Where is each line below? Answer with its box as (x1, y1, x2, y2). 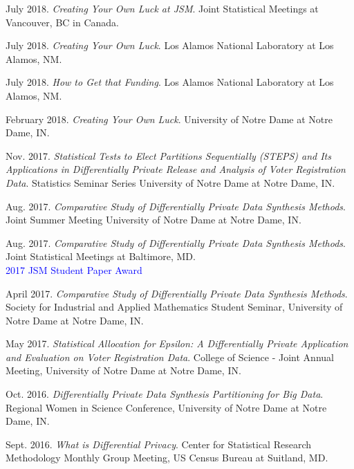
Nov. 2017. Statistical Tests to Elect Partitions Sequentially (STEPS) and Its (6, 148, 331, 163)
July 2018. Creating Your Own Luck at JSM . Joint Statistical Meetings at (6, 1, 319, 15)
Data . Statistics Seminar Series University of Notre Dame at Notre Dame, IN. (6, 175, 335, 190)
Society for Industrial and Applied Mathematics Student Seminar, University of (6, 300, 343, 314)
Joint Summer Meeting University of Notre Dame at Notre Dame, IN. (6, 212, 301, 227)
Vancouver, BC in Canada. (6, 15, 119, 29)
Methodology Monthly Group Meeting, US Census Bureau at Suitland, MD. (6, 450, 328, 465)
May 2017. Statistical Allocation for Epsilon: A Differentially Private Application (6, 336, 348, 351)
